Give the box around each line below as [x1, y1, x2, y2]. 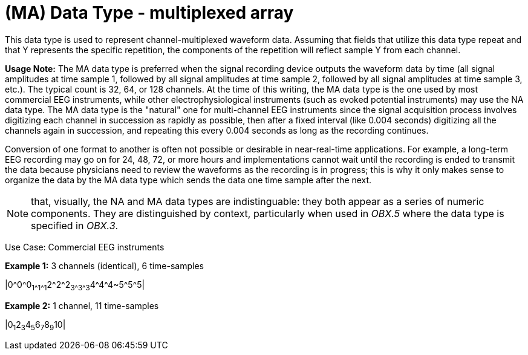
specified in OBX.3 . [31, 219, 119, 232]
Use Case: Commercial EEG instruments [5, 241, 165, 252]
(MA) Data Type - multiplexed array [5, 2, 294, 23]
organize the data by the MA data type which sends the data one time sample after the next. [5, 174, 372, 185]
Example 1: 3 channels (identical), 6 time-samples [5, 260, 204, 271]
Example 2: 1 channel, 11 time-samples [5, 300, 159, 311]
